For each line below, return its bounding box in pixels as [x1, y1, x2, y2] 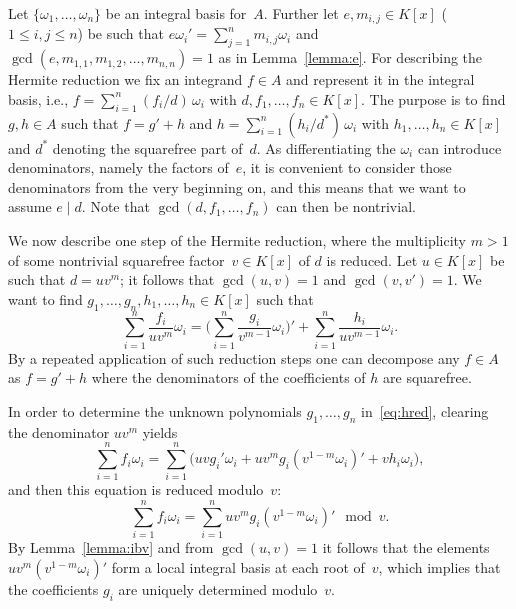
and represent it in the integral [286, 69, 475, 90]
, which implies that [378, 556, 501, 577]
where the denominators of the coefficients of [91, 367, 366, 388]
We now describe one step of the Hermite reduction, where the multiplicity [8, 230, 467, 251]
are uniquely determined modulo [118, 578, 318, 599]
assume [8, 196, 52, 217]
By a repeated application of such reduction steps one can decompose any [8, 347, 460, 368]
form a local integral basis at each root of [111, 556, 365, 577]
